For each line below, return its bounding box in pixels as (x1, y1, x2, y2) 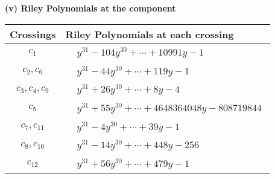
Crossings (10, 27, 56, 41)
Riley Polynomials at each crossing (65, 27, 234, 41)
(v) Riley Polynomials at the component (5, 2, 176, 14)
